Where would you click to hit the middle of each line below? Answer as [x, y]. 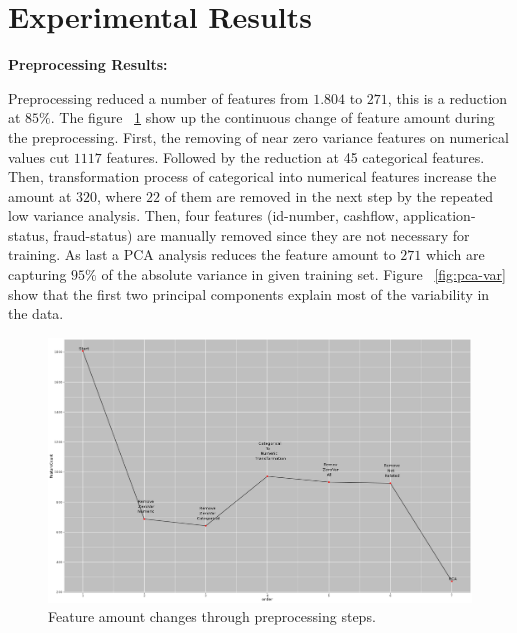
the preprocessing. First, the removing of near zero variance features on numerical [258, 136]
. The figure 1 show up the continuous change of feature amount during [272, 117]
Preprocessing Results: [88, 64]
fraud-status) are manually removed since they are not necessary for [261, 234]
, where [119, 195]
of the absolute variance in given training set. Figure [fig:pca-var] [303, 274]
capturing [37, 274]
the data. [36, 313]
